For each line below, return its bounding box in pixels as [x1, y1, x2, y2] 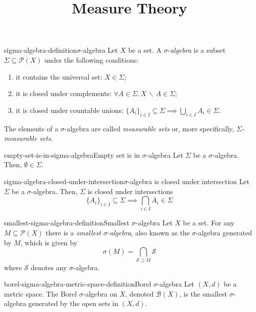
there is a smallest [45, 227, 101, 238]
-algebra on [83, 288, 118, 299]
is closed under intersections [87, 186, 173, 196]
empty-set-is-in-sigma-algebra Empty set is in [4, 149, 140, 160]
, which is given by [20, 237, 78, 247]
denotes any [30, 262, 67, 272]
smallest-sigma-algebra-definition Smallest [4, 217, 129, 228]
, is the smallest [179, 288, 227, 299]
